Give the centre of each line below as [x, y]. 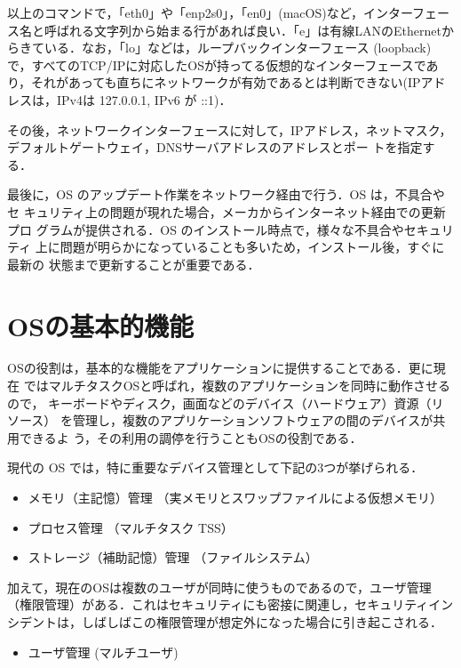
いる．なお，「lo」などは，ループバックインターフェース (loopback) [238, 48]
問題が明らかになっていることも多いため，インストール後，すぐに [252, 247]
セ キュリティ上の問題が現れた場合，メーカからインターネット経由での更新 [227, 211]
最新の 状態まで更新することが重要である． [134, 264]
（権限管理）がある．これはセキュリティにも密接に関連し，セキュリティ [218, 604]
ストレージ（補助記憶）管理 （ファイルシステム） [173, 557]
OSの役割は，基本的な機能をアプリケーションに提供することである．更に [220, 368]
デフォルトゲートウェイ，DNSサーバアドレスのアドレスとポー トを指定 [215, 147]
